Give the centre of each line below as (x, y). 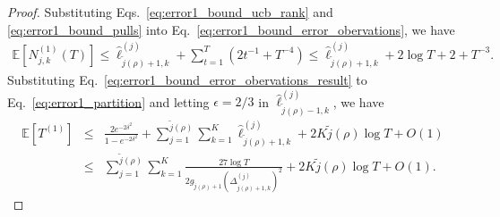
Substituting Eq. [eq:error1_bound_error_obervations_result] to (187, 80)
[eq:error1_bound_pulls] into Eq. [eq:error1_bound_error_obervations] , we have (231, 29)
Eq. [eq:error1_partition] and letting (108, 101)
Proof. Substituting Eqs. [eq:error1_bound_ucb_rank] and (170, 12)
